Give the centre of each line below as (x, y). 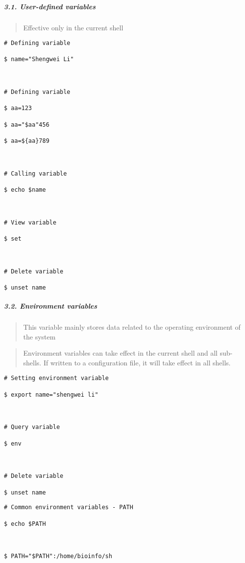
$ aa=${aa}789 (27, 141)
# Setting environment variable (56, 378)
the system (39, 336)
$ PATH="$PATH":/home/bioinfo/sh (58, 556)
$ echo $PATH (25, 524)
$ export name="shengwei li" (51, 394)
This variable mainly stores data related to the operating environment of (132, 327)
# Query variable (32, 427)
